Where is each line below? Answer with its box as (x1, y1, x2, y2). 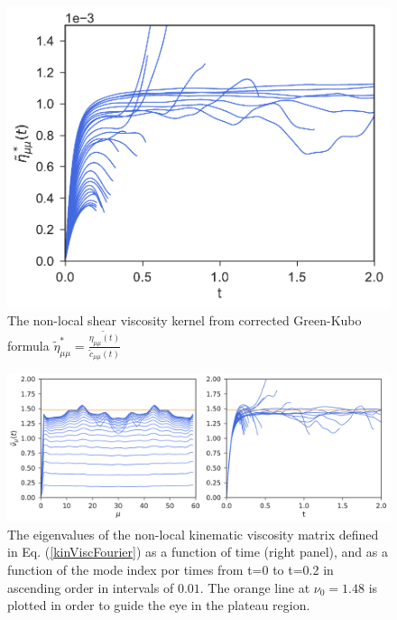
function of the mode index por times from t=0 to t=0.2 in (7, 559, 334, 578)
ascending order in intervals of (7, 578, 174, 597)
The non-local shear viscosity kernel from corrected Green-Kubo (7, 310, 362, 329)
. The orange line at (199, 578, 310, 597)
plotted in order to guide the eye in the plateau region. (7, 596, 310, 615)
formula (7, 335, 50, 354)
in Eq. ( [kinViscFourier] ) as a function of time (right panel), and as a (7, 542, 388, 561)
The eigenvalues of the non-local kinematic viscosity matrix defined (7, 524, 379, 543)
